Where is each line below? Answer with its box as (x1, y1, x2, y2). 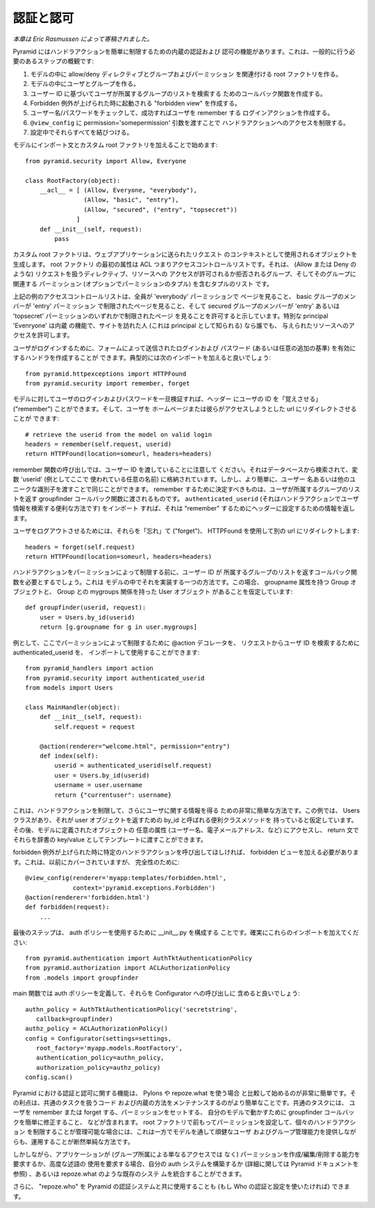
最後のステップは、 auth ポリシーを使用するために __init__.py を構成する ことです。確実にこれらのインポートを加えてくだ (12, 928, 359, 937)
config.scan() (25, 1073, 73, 1082)
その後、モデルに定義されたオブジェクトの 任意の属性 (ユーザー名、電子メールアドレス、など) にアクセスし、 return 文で (12, 825, 359, 834)
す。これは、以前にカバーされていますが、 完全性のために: (12, 858, 180, 866)
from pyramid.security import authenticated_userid (25, 674, 205, 682)
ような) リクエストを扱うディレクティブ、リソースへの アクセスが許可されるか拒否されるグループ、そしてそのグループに (12, 270, 357, 278)
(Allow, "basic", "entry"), (83, 196, 180, 204)
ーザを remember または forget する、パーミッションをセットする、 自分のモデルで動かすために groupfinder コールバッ (12, 1108, 355, 1116)
